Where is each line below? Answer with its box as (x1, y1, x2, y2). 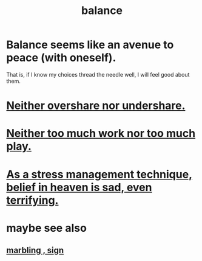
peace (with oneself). (6, 51, 116, 64)
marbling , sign (6, 245, 64, 256)
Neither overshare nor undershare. (6, 99, 186, 113)
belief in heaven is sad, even (6, 180, 152, 194)
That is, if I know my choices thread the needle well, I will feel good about (6, 71, 190, 78)
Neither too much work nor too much (6, 127, 196, 141)
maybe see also (6, 221, 87, 235)
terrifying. (6, 193, 59, 207)
